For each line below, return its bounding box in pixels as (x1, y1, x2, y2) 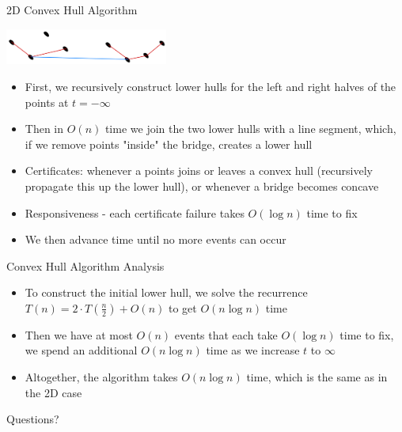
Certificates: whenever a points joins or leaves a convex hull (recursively (25, 162, 374, 179)
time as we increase (206, 342, 300, 358)
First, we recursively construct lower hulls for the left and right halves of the (25, 78, 396, 94)
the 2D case (25, 384, 82, 400)
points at (25, 93, 69, 110)
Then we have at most (25, 326, 133, 343)
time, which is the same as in (246, 369, 388, 385)
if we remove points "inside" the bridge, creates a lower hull (25, 135, 313, 152)
